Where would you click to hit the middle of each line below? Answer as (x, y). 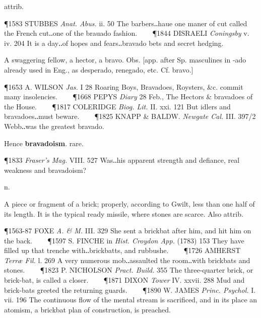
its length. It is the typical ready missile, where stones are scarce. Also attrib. (124, 213)
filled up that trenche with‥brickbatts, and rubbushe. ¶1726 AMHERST (122, 250)
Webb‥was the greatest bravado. (54, 126)
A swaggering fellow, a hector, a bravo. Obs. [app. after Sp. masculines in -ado (125, 60)
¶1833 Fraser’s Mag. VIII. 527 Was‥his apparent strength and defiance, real (122, 160)
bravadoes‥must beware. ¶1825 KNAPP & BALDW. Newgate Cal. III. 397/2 (130, 116)
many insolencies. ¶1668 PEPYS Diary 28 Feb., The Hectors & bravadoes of (128, 97)
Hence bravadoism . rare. (44, 143)
